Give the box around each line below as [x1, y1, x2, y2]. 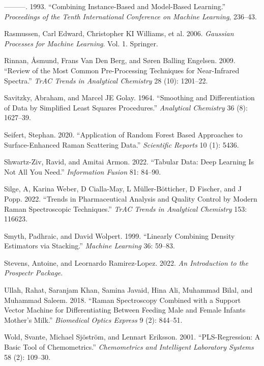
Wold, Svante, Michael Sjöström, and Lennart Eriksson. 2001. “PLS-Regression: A [4, 331, 260, 342]
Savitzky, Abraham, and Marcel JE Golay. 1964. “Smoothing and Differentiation [4, 92, 255, 103]
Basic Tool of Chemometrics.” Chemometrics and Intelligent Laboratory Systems [4, 342, 254, 352]
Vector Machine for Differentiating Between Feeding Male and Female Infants [4, 304, 246, 315]
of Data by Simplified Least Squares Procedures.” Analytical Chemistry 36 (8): [4, 102, 248, 112]
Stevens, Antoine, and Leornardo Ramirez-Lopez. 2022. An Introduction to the [4, 257, 248, 268]
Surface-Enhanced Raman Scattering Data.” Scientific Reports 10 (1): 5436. [4, 139, 239, 150]
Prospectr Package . [4, 267, 63, 278]
